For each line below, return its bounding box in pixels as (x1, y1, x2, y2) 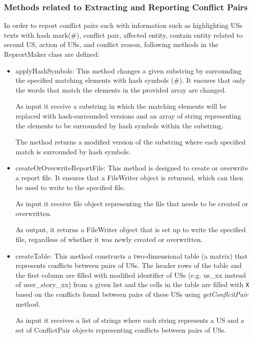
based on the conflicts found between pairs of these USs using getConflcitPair (15, 289, 249, 299)
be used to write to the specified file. (15, 182, 126, 192)
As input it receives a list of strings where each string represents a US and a (15, 315, 245, 325)
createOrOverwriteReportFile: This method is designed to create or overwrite (15, 163, 248, 173)
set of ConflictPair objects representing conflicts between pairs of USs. (15, 324, 227, 335)
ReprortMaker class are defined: (4, 49, 100, 59)
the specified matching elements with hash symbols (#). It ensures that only (15, 75, 246, 85)
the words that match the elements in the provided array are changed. (15, 84, 227, 95)
